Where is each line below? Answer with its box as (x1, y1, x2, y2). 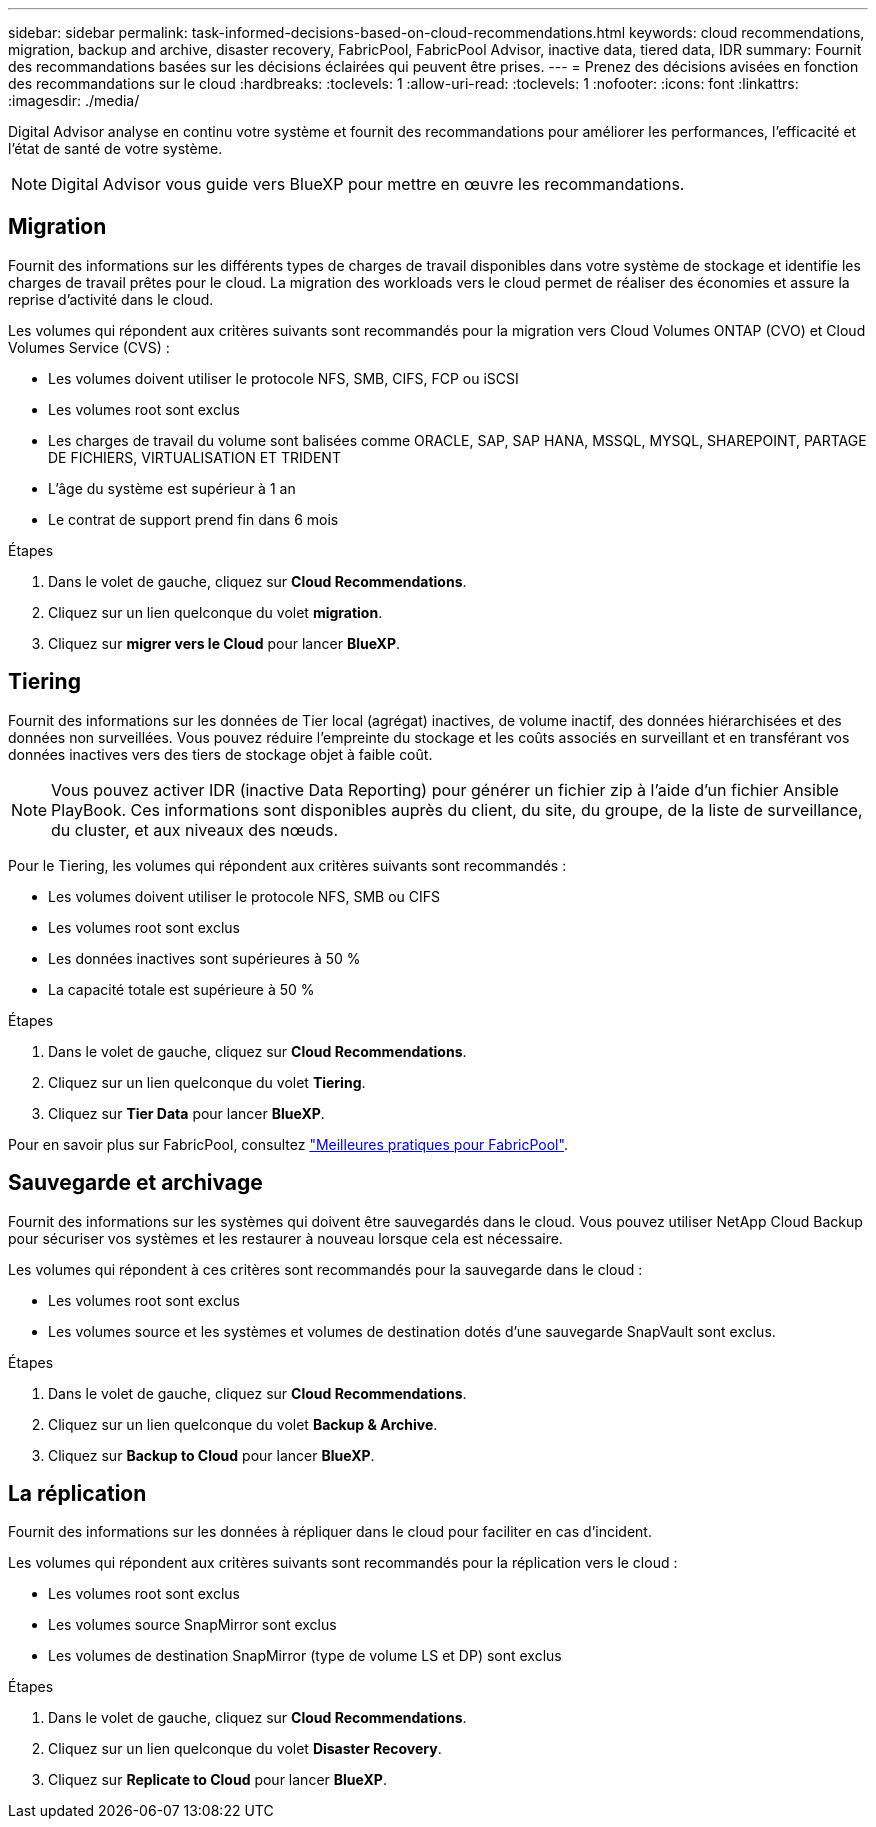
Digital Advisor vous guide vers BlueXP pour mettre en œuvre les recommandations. (51, 174, 685, 194)
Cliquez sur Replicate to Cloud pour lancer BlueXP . (48, 1771, 387, 1789)
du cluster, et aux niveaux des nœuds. (51, 819, 339, 840)
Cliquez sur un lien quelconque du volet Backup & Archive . (48, 1415, 438, 1433)
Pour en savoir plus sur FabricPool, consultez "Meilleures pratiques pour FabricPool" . (8, 1135, 568, 1153)
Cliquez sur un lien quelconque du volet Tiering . (48, 1073, 366, 1091)
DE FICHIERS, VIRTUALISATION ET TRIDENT (48, 448, 341, 466)
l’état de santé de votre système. (8, 140, 223, 157)
